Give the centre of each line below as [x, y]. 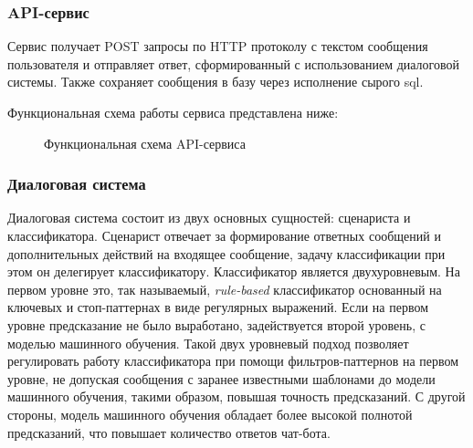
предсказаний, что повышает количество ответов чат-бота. [169, 432]
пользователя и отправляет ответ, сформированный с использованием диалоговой [233, 63]
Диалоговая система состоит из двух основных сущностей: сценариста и [209, 218]
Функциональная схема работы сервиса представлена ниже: [173, 112]
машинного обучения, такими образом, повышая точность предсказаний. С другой [236, 396]
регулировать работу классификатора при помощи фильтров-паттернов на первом [233, 361]
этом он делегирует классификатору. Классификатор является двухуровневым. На [234, 271]
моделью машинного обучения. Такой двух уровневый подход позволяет [208, 343]
